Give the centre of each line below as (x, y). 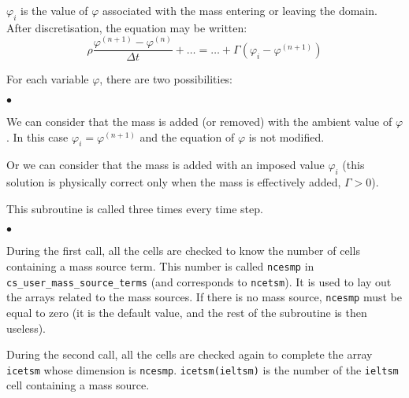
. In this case (37, 136)
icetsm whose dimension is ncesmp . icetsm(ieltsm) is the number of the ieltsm (203, 369)
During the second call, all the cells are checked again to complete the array (190, 354)
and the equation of (187, 136)
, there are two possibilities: (166, 79)
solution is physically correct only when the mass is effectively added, (174, 182)
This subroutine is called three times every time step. (135, 208)
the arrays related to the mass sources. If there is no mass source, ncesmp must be (204, 297)
